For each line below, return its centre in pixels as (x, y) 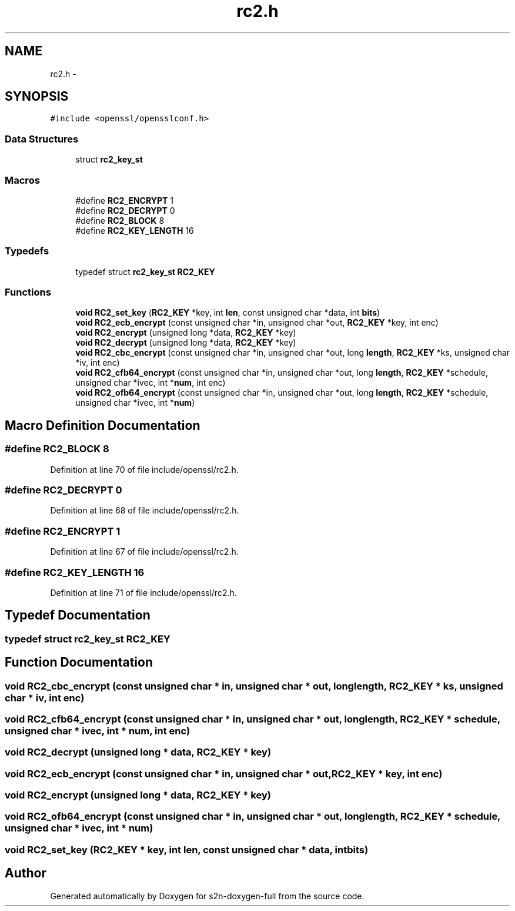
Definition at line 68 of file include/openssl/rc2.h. (145, 511)
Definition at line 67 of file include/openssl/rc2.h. (144, 552)
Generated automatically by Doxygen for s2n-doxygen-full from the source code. (207, 896)
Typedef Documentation (78, 615)
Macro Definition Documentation (103, 425)
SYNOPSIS (37, 97)
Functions (28, 292)
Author (26, 873)
